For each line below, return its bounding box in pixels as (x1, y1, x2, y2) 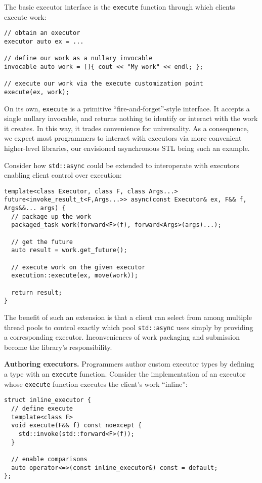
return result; (11, 289, 62, 296)
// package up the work (11, 213, 91, 220)
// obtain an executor (4, 29, 80, 37)
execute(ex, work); (4, 88, 69, 96)
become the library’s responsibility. (4, 341, 112, 352)
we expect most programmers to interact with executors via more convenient (4, 133, 242, 143)
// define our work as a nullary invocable (4, 55, 153, 62)
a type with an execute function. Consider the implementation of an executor (4, 369, 246, 379)
